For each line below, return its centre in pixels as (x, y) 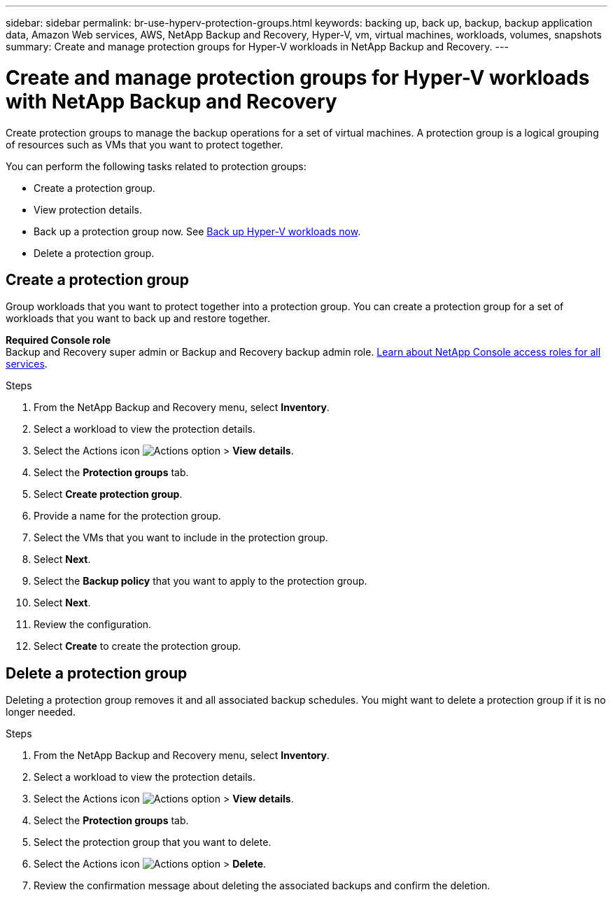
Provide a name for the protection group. (127, 516)
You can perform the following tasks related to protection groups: (156, 166)
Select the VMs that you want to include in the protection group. (181, 538)
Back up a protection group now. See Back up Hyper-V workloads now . (197, 231)
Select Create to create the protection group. (138, 646)
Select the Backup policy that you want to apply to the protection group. (200, 581)
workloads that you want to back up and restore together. (138, 319)
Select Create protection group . (108, 494)
